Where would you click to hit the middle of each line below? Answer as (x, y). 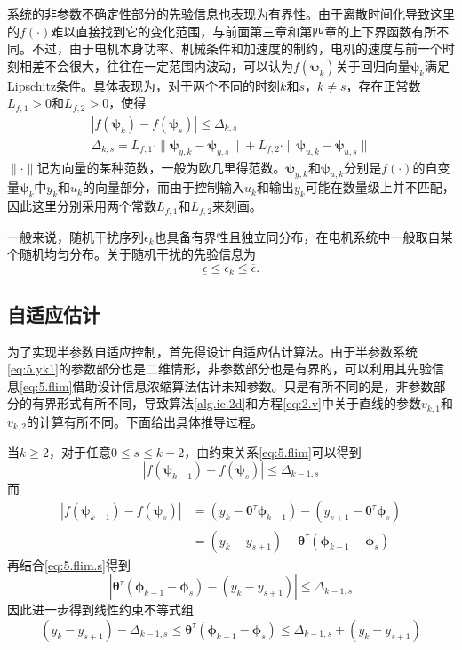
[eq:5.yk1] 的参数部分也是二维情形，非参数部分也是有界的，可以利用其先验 (219, 369)
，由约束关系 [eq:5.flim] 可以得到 (273, 452)
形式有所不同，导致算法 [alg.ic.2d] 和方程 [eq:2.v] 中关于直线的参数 (239, 403)
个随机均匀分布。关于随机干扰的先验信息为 (131, 254)
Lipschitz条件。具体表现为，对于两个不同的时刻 (144, 85)
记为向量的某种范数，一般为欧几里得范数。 (161, 167)
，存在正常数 (383, 85)
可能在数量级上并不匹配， (380, 187)
